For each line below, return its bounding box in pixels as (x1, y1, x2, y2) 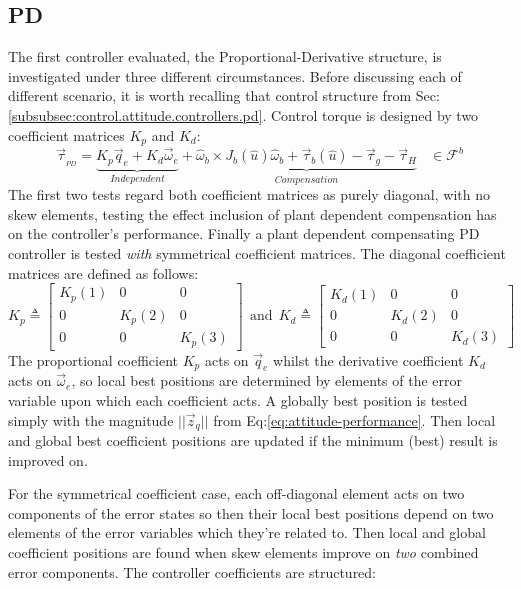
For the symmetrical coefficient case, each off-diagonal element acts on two (8, 483, 465, 504)
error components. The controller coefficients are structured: (8, 561, 377, 582)
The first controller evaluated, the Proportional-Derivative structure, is (8, 46, 442, 67)
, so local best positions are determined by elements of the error (71, 370, 463, 391)
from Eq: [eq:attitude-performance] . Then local (213, 409, 496, 430)
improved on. (8, 449, 88, 470)
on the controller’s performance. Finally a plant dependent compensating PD (8, 223, 480, 244)
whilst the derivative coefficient (273, 349, 464, 370)
